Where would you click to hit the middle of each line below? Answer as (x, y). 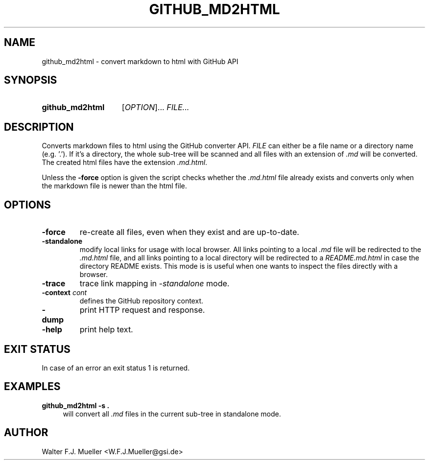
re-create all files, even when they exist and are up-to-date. (189, 232)
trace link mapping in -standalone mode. (155, 284)
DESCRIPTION (39, 127)
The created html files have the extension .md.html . (125, 162)
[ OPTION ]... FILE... (155, 107)
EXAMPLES (32, 387)
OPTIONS (27, 205)
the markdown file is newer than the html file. (114, 186)
